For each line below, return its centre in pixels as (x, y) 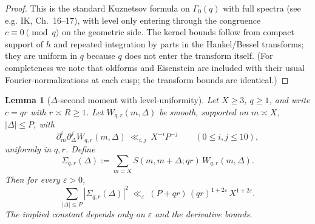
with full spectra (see (262, 8)
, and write (290, 100)
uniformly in (28, 149)
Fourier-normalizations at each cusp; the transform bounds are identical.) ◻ (147, 79)
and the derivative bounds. (204, 214)
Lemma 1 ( (28, 100)
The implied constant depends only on (75, 214)
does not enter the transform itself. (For (199, 56)
